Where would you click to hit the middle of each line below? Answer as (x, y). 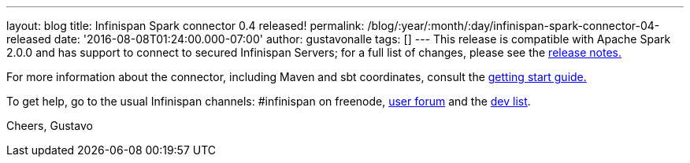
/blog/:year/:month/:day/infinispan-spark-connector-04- (514, 26)
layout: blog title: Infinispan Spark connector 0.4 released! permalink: (185, 26)
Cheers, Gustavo (50, 126)
